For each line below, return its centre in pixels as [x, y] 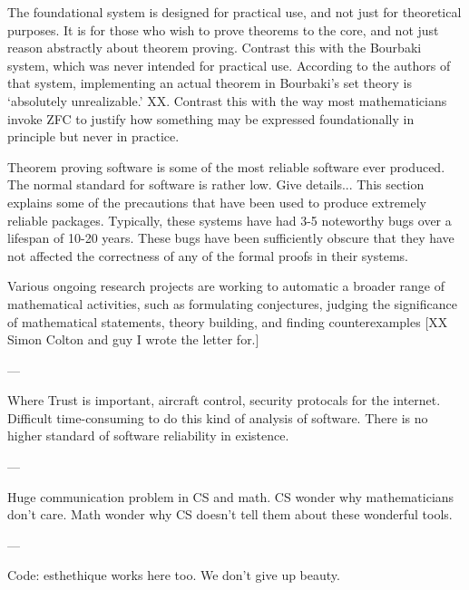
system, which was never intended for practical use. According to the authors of [229, 65]
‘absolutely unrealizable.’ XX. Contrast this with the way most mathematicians [227, 100]
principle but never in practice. [93, 136]
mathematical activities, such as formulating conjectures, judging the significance [232, 303]
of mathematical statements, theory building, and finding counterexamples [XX [228, 321]
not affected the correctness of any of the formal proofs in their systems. [208, 255]
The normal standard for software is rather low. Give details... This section [216, 184]
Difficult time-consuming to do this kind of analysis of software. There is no [218, 417]
